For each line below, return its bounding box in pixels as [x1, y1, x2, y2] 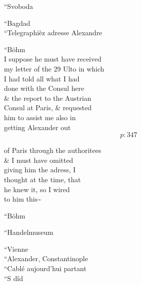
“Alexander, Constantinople [4, 253, 88, 264]
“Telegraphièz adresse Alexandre [4, 27, 102, 38]
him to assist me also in [4, 112, 76, 122]
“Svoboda [4, 1, 33, 11]
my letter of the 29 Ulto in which [4, 63, 104, 73]
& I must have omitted [4, 154, 73, 165]
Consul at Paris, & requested [4, 102, 92, 113]
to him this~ [4, 194, 42, 204]
